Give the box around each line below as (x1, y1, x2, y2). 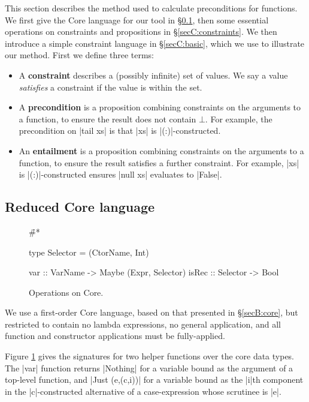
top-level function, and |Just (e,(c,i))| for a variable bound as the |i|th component (5, 373, 304, 386)
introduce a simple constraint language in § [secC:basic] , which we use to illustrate (5, 37, 305, 49)
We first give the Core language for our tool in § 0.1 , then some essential (5, 13, 269, 26)
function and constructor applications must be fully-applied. (5, 329, 225, 342)
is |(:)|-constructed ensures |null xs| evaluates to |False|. (19, 168, 222, 181)
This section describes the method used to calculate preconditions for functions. (5, 2, 298, 14)
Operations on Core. (29, 286, 104, 298)
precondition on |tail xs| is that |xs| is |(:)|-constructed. (19, 124, 221, 137)
